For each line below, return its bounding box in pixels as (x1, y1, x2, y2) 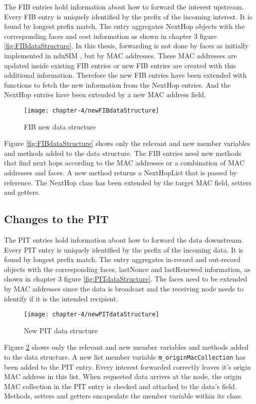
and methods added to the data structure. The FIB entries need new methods (4, 147, 242, 158)
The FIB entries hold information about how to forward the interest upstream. (4, 1, 244, 11)
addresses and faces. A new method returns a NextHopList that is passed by (4, 167, 237, 177)
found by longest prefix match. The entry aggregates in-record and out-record (4, 254, 241, 265)
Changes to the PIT (4, 211, 109, 227)
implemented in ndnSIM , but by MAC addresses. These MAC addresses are (4, 50, 237, 60)
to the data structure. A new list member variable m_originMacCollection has (4, 351, 246, 362)
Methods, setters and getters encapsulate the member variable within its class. (4, 391, 243, 401)
